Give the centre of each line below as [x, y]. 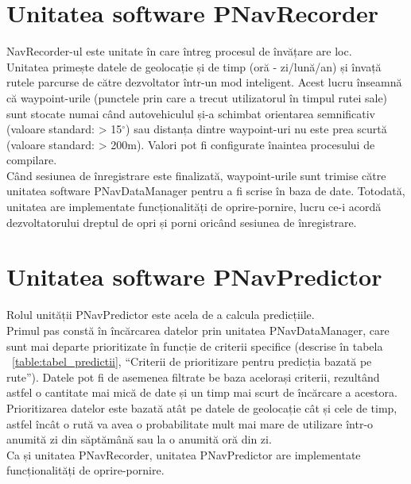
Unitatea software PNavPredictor [194, 277]
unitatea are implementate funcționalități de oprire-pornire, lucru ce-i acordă [194, 207]
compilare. [32, 160]
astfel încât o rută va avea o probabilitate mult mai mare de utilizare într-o [190, 423]
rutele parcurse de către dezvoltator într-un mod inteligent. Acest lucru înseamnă [204, 82]
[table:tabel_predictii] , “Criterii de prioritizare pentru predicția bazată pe [192, 361]
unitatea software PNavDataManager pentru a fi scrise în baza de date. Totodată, [206, 191]
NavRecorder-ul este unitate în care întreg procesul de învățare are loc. [179, 51]
